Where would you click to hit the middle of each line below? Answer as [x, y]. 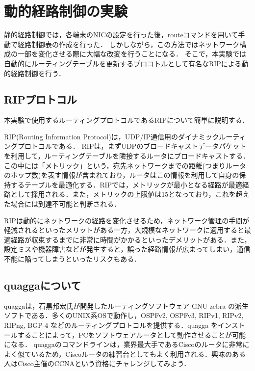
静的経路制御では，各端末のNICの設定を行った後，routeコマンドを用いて [121, 35]
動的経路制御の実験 [66, 11]
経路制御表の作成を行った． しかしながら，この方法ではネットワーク [128, 44]
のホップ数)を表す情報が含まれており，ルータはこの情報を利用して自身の [122, 175]
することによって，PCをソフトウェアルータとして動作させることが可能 [131, 334]
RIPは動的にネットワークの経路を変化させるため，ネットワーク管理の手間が [127, 220]
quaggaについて [43, 285]
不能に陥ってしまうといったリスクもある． [73, 259]
